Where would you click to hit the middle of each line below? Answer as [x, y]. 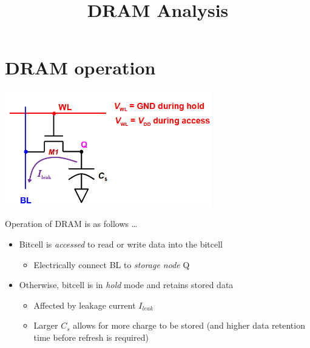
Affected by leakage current [85, 305]
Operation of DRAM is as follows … [71, 224]
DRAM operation [80, 67]
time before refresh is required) [91, 337]
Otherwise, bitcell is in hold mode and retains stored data [126, 285]
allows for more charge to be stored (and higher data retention [189, 325]
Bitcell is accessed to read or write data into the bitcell [121, 244]
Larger [46, 325]
